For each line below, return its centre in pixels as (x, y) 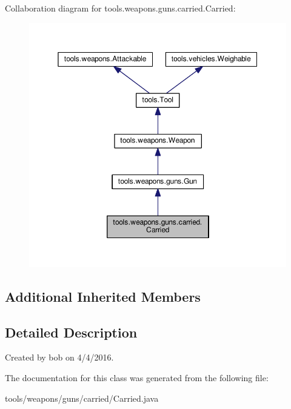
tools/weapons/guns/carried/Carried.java (82, 398)
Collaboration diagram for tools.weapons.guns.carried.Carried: (120, 8)
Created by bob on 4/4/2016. (59, 357)
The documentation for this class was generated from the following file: (137, 377)
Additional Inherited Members (103, 296)
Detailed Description (71, 332)
